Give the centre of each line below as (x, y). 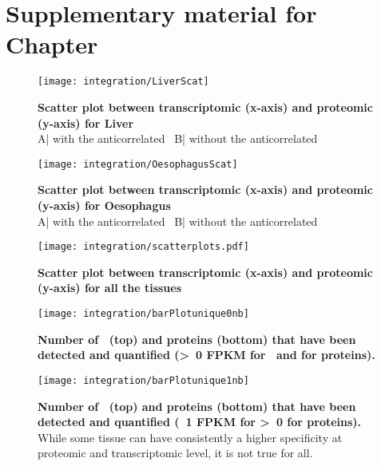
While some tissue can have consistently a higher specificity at (190, 437)
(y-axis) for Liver (86, 122)
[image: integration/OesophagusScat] (138, 164)
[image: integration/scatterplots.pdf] (143, 247)
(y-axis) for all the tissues (110, 288)
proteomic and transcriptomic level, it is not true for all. (175, 453)
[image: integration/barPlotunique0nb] (143, 314)
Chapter (52, 44)
